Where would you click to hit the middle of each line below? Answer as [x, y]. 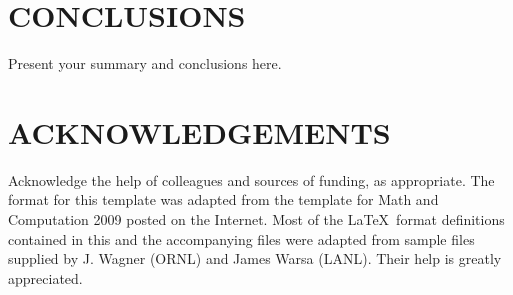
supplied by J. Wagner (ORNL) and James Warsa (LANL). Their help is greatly [255, 258]
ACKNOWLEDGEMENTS [199, 131]
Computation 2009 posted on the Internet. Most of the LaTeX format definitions [256, 219]
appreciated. [45, 277]
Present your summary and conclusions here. [145, 63]
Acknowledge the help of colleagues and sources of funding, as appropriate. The [251, 179]
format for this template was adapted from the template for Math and [223, 199]
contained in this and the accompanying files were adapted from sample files [241, 238]
